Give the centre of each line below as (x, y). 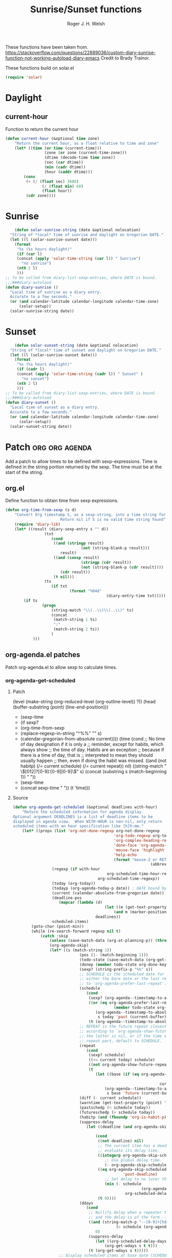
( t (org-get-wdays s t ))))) (119, 1251)
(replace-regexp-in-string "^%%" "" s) (61, 733)
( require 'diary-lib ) (37, 524)
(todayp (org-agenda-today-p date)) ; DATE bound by (109, 888)
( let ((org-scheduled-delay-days (131, 1241)
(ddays (86, 1203)
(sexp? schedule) (107, 1055)
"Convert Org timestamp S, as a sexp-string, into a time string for (90, 515)
